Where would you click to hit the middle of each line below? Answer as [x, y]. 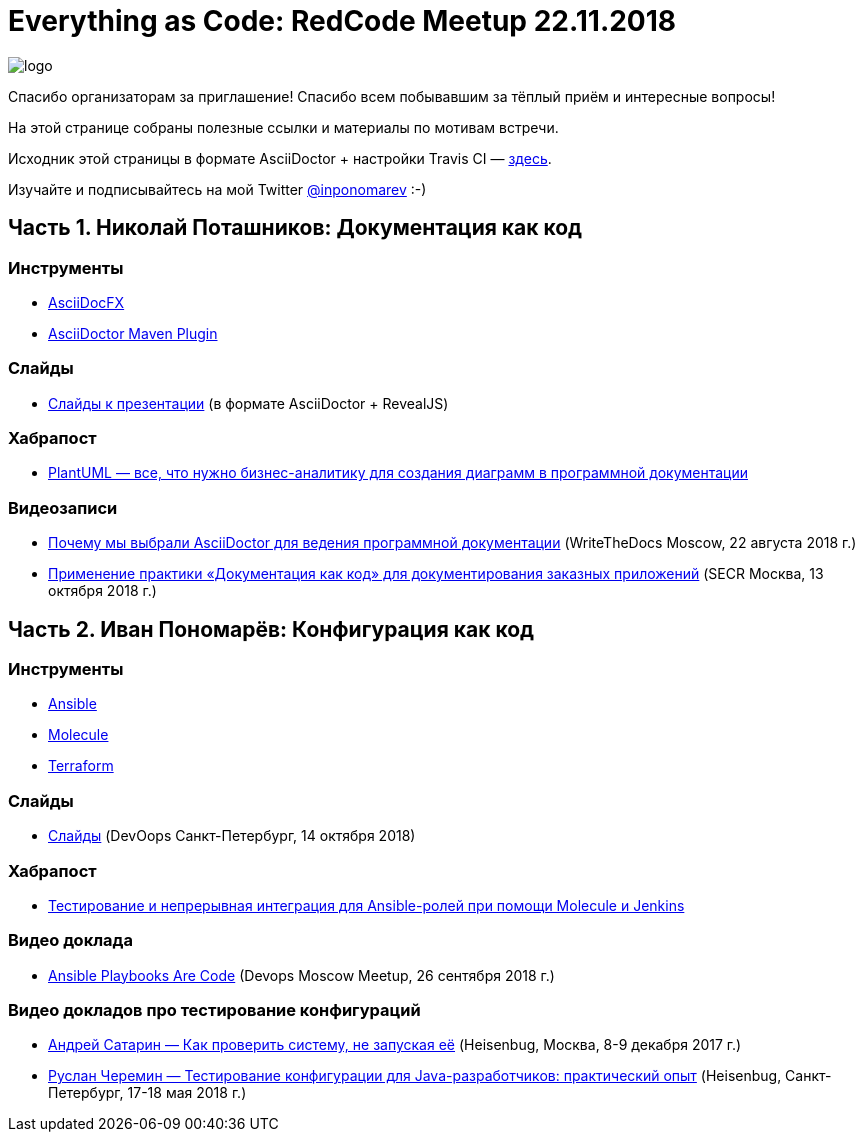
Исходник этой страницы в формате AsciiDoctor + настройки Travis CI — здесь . [280, 158]
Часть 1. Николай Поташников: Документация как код [295, 228]
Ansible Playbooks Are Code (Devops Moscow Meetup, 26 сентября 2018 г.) [301, 975]
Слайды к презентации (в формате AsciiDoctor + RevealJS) [248, 403]
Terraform [81, 766]
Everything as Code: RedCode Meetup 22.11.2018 [342, 21]
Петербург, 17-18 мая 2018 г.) [147, 1093]
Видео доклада [70, 940]
